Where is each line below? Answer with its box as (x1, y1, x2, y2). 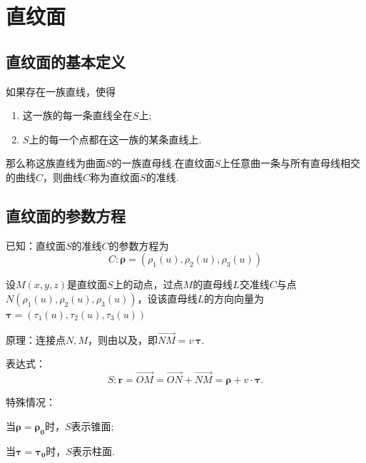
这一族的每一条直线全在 (22, 108, 133, 123)
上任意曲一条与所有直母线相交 (220, 156, 361, 171)
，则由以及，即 (88, 332, 158, 347)
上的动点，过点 (113, 277, 183, 292)
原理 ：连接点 (6, 332, 66, 347)
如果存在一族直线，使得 (6, 83, 116, 98)
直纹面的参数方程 (6, 204, 126, 226)
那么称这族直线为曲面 (6, 156, 106, 171)
